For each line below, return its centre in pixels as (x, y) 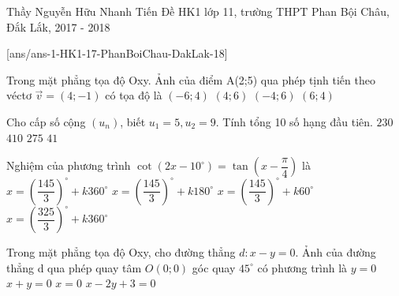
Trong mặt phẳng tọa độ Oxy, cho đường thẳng (121, 252)
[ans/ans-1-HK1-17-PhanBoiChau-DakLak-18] (117, 53)
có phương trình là (302, 267)
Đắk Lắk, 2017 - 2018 (58, 26)
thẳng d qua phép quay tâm (74, 267)
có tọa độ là (134, 95)
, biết (133, 121)
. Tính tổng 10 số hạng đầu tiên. (294, 121)
